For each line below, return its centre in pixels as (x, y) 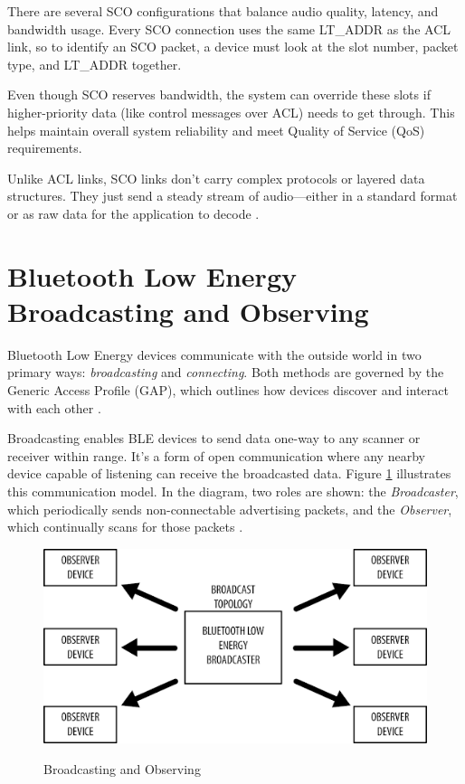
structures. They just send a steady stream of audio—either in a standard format (232, 196)
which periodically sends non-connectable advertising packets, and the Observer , (230, 509)
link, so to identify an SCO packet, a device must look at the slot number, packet (233, 47)
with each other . (54, 407)
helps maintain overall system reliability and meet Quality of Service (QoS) (216, 130)
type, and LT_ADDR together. (95, 64)
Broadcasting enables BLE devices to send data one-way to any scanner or (214, 438)
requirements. (45, 148)
